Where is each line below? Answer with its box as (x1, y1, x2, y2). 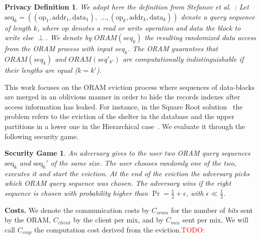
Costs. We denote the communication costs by (5, 204, 149, 215)
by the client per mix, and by (73, 214, 164, 225)
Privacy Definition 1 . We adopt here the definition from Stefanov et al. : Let (5, 2, 249, 12)
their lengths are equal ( (5, 64, 78, 75)
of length (5, 22, 31, 33)
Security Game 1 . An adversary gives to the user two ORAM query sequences (5, 148, 250, 158)
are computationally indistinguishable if (122, 53, 244, 64)
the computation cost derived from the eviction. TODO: (34, 224, 205, 234)
